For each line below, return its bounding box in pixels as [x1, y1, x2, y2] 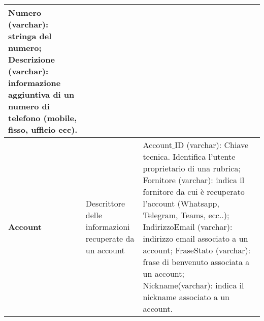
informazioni [85, 221, 130, 232]
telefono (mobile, [8, 112, 77, 124]
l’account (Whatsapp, [143, 197, 219, 209]
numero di [8, 100, 50, 112]
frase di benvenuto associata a [143, 256, 250, 268]
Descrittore [85, 197, 125, 209]
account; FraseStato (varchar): [143, 244, 251, 256]
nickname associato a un [143, 291, 229, 303]
